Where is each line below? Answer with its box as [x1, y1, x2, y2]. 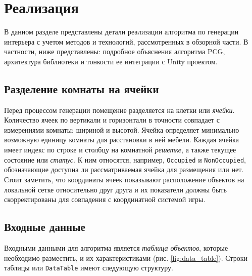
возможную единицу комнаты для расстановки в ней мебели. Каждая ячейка [4, 134, 239, 145]
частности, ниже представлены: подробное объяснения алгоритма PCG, [4, 46, 225, 57]
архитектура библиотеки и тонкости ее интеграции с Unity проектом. [4, 56, 218, 66]
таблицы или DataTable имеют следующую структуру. [4, 262, 173, 273]
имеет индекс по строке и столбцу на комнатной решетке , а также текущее [4, 144, 236, 155]
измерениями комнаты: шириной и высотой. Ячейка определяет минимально [4, 124, 239, 135]
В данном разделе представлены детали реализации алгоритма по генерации [4, 26, 239, 37]
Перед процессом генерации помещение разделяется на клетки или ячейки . [4, 104, 235, 115]
